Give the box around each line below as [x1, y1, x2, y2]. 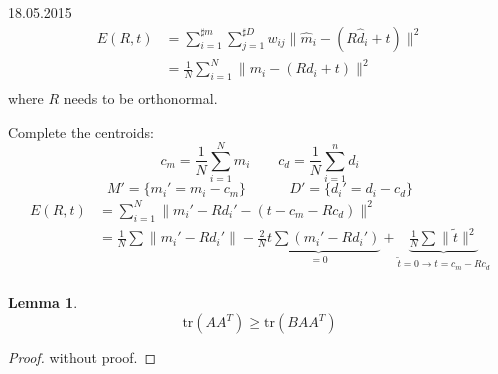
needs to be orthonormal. [63, 87, 218, 108]
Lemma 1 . [8, 292, 78, 313]
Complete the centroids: [8, 121, 154, 142]
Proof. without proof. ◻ [8, 347, 157, 368]
